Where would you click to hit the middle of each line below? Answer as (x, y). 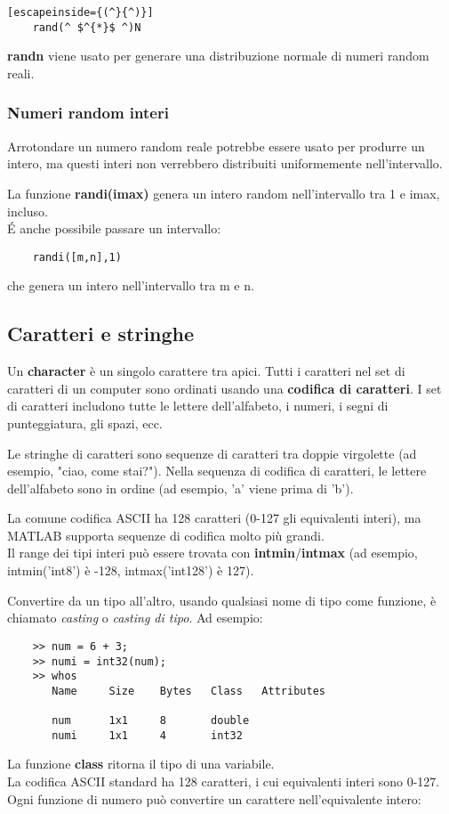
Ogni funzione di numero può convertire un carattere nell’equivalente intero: (214, 798)
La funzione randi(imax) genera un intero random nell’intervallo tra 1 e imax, (224, 193)
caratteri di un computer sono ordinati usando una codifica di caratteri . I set (224, 388)
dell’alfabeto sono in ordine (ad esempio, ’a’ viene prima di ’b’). (180, 488)
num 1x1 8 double (151, 721)
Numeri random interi (88, 113)
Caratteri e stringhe (101, 334)
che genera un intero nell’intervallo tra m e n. (131, 285)
